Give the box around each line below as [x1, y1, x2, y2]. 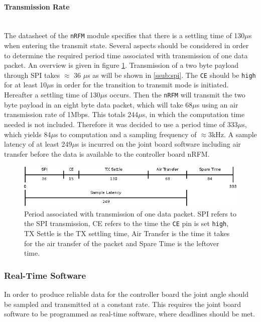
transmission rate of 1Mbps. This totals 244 [4, 109, 139, 120]
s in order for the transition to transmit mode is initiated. [51, 79, 229, 90]
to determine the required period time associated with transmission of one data [4, 50, 248, 60]
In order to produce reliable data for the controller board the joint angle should [4, 288, 248, 299]
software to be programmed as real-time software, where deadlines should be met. [4, 308, 255, 319]
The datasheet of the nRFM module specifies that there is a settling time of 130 [4, 30, 245, 41]
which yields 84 [4, 129, 51, 139]
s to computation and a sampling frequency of [55, 129, 197, 139]
